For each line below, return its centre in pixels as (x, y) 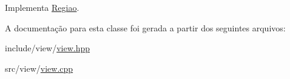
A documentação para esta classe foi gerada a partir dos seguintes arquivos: (145, 27)
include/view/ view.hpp (48, 48)
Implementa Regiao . (42, 7)
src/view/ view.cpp (39, 68)
